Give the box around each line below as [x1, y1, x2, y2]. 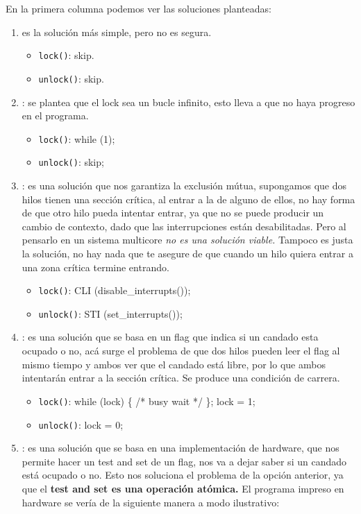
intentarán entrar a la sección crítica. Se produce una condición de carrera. [22, 370, 340, 385]
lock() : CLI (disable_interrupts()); [38, 283, 191, 298]
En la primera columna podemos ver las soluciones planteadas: [6, 1, 271, 15]
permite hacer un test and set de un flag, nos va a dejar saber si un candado [22, 454, 346, 468]
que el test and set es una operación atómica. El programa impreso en [22, 481, 344, 495]
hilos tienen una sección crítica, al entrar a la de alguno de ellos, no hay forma [22, 191, 355, 206]
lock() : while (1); [38, 131, 115, 146]
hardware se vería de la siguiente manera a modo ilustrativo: [22, 495, 280, 509]
